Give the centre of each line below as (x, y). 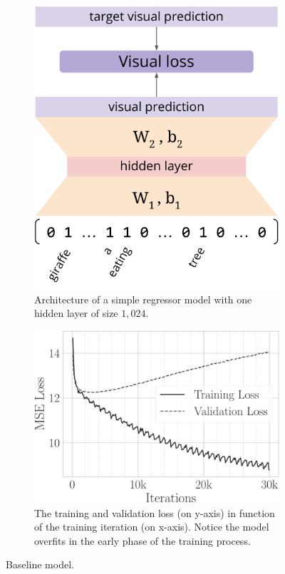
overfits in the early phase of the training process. (142, 540)
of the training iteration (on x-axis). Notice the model (152, 527)
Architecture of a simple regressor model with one (143, 299)
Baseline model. (40, 564)
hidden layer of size (76, 313)
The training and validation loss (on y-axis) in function (155, 512)
